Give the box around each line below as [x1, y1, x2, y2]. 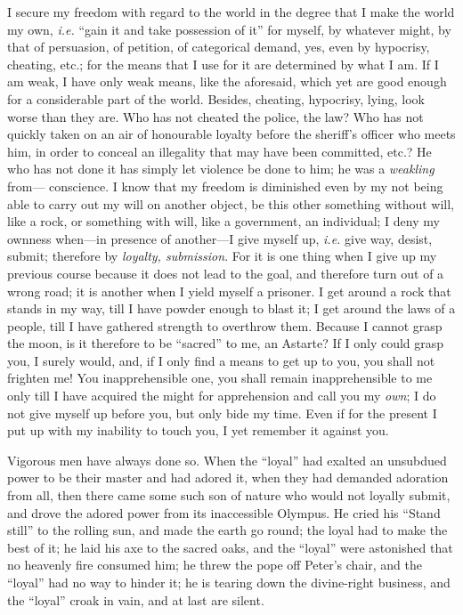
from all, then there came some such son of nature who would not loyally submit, [7, 486, 451, 505]
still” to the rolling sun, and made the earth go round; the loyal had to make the [7, 521, 448, 539]
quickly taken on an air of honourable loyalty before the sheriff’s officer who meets [7, 125, 456, 143]
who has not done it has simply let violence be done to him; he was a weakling [7, 159, 435, 178]
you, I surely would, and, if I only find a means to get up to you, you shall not [7, 351, 435, 369]
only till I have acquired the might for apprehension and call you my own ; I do [7, 386, 436, 405]
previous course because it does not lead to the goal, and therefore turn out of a [7, 263, 444, 282]
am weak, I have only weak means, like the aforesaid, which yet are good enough [7, 72, 447, 91]
